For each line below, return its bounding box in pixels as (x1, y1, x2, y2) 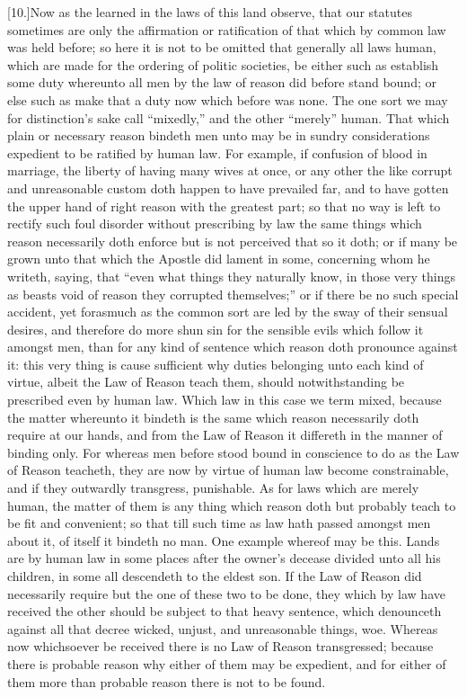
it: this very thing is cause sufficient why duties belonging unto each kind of (7, 354, 424, 373)
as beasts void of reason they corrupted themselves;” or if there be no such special (7, 284, 459, 303)
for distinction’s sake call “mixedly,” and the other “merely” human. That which (7, 108, 450, 127)
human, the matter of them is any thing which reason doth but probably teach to (7, 496, 456, 514)
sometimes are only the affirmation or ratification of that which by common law (7, 20, 446, 39)
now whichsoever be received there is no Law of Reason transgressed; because (7, 637, 434, 656)
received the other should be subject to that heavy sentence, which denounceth (7, 602, 442, 621)
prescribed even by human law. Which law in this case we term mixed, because (7, 390, 442, 409)
